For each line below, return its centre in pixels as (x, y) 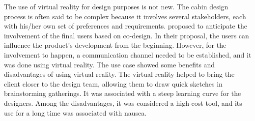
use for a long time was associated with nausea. (75, 112)
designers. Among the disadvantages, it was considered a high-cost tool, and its (123, 103)
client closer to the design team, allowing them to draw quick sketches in (113, 83)
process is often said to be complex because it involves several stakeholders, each (125, 16)
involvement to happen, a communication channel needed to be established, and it (128, 54)
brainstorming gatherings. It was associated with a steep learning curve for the (123, 93)
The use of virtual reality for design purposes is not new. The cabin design (116, 6)
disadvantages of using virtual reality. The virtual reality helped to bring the (119, 74)
